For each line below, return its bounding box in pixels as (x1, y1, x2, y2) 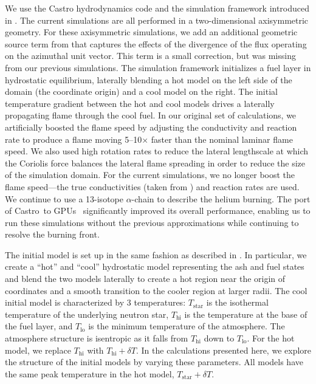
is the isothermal (206, 296, 269, 309)
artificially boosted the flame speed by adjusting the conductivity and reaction (5, 120, 297, 133)
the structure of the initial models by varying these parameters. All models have (5, 355, 303, 368)
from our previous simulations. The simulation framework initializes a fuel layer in (5, 61, 311, 74)
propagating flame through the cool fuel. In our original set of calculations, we (5, 109, 297, 122)
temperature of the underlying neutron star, (5, 307, 169, 320)
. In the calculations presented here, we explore (136, 343, 312, 356)
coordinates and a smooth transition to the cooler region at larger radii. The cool (5, 284, 307, 297)
